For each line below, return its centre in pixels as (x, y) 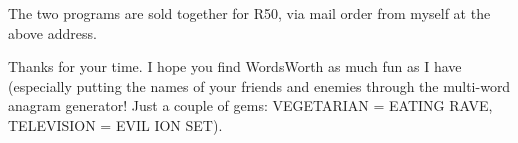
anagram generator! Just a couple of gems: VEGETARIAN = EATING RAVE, (250, 105)
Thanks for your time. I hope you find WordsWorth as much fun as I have (235, 66)
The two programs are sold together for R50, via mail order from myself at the (249, 13)
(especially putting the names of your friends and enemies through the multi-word (259, 85)
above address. (52, 32)
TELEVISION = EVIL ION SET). (115, 124)
